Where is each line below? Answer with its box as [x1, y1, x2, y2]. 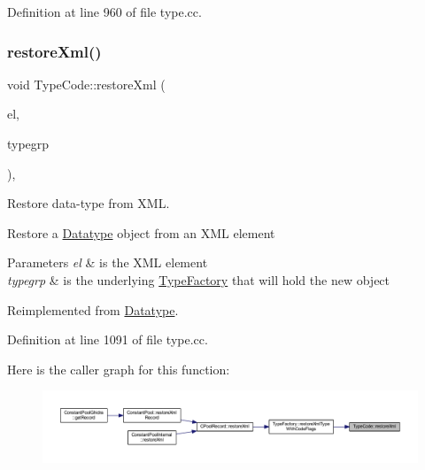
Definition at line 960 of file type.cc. [7, 3, 202, 20]
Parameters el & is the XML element [7, 253, 208, 272]
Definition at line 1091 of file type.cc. [7, 330, 208, 349]
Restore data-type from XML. [7, 194, 170, 212]
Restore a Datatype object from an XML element [7, 223, 275, 242]
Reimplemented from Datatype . [7, 300, 179, 319]
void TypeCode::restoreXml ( [7, 74, 166, 93]
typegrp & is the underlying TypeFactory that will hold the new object [7, 270, 390, 289]
